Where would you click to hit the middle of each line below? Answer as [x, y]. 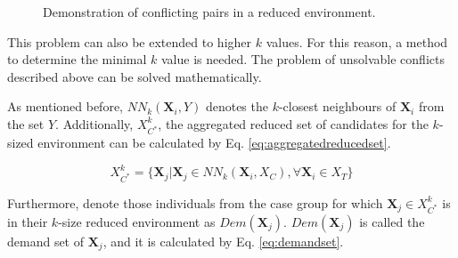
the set [26, 123]
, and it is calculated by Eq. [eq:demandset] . [223, 241]
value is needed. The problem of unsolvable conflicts [303, 59]
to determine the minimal [77, 59]
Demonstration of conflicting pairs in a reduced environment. [209, 12]
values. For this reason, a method [357, 41]
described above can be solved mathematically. [135, 76]
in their [28, 221]
